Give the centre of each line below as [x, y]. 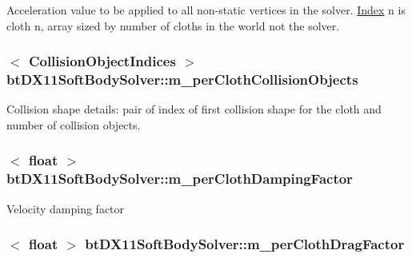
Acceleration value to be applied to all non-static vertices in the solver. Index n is [206, 10]
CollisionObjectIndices [102, 61]
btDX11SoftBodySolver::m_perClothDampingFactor [180, 179]
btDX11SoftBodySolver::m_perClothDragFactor [245, 244]
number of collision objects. [74, 124]
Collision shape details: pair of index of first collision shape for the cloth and [194, 109]
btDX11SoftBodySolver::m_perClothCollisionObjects [182, 79]
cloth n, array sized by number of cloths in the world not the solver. [173, 25]
